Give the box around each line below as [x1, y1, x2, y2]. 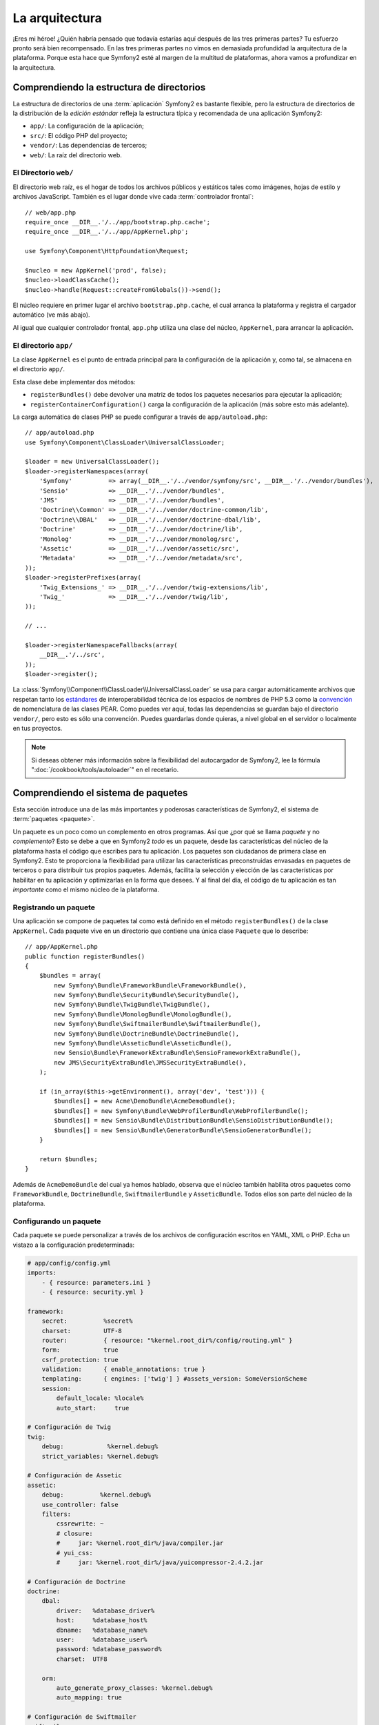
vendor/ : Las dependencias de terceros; [30, 141, 147, 150]
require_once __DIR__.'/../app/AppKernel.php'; [25, 228, 189, 236]
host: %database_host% [56, 1617, 147, 1624]
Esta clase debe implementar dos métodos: [12, 377, 136, 386]
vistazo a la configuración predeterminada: [12, 1241, 135, 1249]
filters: [41, 1510, 72, 1518]
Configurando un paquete [12, 1216, 101, 1226]
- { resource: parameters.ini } [41, 1279, 152, 1286]
